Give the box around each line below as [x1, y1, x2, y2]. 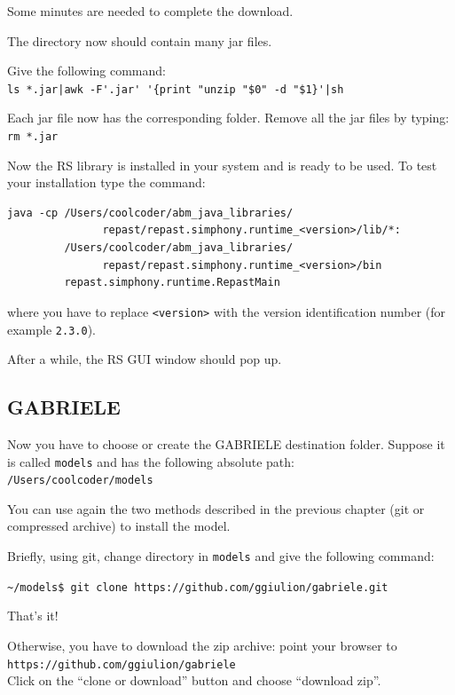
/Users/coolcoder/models [7, 474, 153, 487]
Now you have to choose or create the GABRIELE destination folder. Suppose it [7, 434, 445, 453]
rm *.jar [7, 130, 59, 144]
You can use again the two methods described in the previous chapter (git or [7, 499, 425, 517]
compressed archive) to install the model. [7, 517, 231, 535]
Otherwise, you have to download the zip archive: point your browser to [7, 636, 397, 654]
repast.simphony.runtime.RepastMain [64, 276, 280, 289]
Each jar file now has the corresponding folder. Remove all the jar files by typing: [7, 108, 450, 127]
